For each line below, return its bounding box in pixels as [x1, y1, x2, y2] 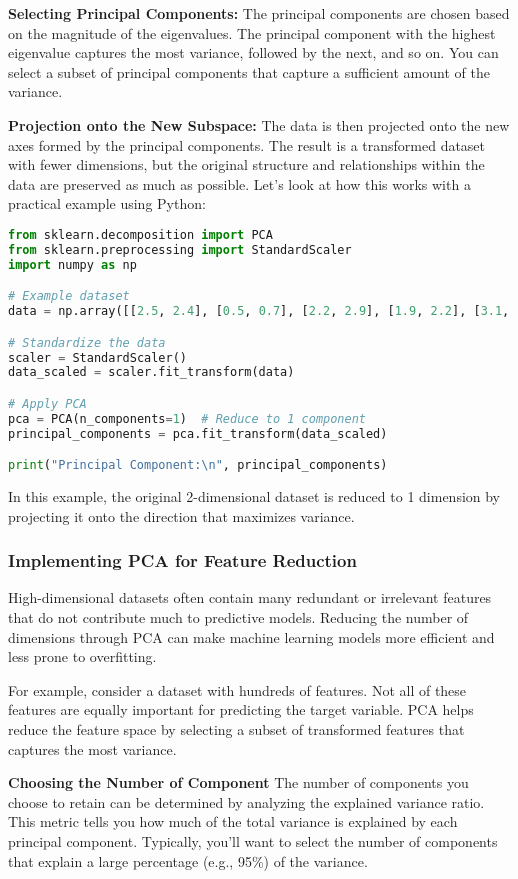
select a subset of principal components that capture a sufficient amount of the [8, 61, 490, 82]
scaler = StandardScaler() [8, 350, 187, 365]
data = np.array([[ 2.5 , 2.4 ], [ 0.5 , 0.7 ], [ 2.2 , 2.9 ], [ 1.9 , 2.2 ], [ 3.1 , [8, 304, 510, 319]
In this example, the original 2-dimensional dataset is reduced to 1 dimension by [8, 486, 501, 507]
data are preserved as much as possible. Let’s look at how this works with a [8, 173, 471, 194]
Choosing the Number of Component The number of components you [8, 772, 469, 793]
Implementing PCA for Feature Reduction [8, 548, 357, 573]
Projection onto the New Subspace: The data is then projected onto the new [8, 114, 510, 135]
